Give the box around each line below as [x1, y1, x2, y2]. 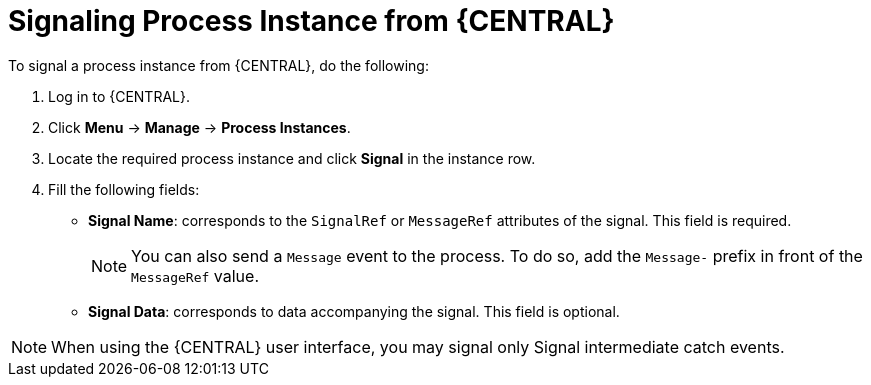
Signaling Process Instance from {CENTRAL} [8, 4, 615, 38]
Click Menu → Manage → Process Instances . [48, 118, 351, 136]
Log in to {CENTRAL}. [48, 87, 190, 105]
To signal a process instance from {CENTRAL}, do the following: [8, 56, 429, 74]
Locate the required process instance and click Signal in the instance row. [48, 149, 536, 167]
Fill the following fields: [48, 180, 200, 198]
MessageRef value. [131, 265, 260, 286]
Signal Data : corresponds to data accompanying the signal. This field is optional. [88, 302, 620, 320]
